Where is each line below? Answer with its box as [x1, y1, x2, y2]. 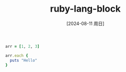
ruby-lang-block [50, 3, 121, 15]
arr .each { [5, 53, 28, 58]
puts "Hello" [10, 58, 38, 63]
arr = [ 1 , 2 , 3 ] [5, 44, 40, 49]
